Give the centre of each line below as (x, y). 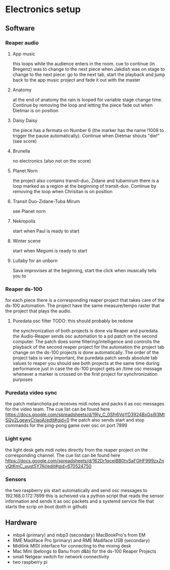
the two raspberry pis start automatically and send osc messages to (76, 490)
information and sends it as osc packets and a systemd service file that (80, 501)
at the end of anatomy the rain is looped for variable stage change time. (87, 99)
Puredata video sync (31, 393)
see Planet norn (29, 211)
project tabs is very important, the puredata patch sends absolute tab (85, 358)
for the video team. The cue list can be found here (58, 409)
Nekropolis (24, 221)
